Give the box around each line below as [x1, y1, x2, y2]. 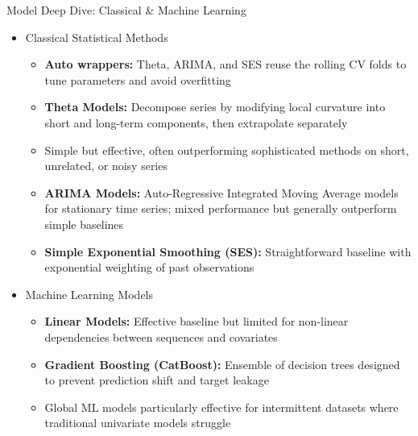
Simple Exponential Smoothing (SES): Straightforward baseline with [44, 243, 412, 260]
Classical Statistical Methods [25, 28, 168, 45]
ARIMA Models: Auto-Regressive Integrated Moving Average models [44, 184, 399, 201]
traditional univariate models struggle [44, 414, 231, 431]
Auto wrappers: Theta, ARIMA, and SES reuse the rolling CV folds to [44, 56, 407, 73]
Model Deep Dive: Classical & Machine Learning [6, 2, 246, 18]
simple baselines [44, 215, 124, 232]
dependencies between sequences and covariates [44, 328, 278, 345]
